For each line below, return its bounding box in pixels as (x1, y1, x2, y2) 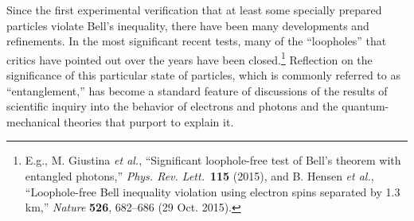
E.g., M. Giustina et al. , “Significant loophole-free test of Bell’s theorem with (25, 152, 401, 169)
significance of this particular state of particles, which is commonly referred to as (6, 67, 400, 83)
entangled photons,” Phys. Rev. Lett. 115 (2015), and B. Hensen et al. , (25, 168, 374, 184)
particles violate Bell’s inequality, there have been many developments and (6, 17, 369, 33)
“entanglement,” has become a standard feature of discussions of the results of (6, 82, 388, 99)
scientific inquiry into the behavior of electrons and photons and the (6, 98, 338, 114)
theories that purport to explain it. (63, 113, 234, 130)
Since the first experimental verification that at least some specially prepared (6, 2, 382, 17)
